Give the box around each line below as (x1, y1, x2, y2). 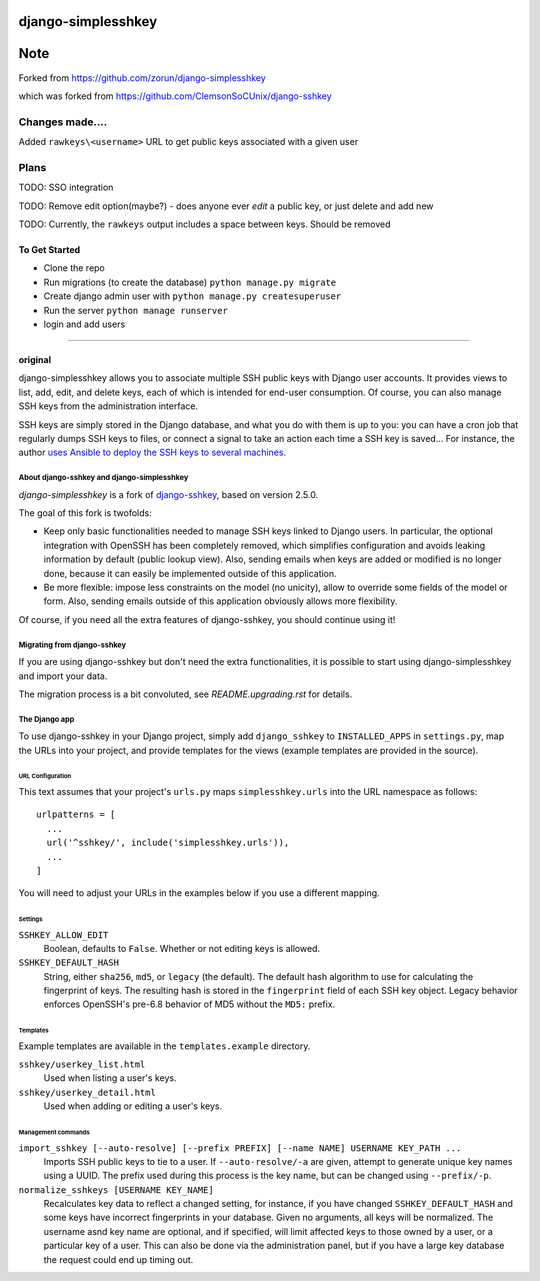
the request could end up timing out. (43, 1253, 194, 1265)
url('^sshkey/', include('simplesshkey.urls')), (46, 837, 290, 849)
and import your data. (18, 670, 108, 682)
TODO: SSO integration (18, 181, 114, 194)
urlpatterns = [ (36, 809, 116, 820)
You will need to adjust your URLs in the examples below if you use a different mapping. (18, 887, 380, 899)
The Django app (18, 714, 75, 724)
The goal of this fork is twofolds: (18, 507, 152, 519)
